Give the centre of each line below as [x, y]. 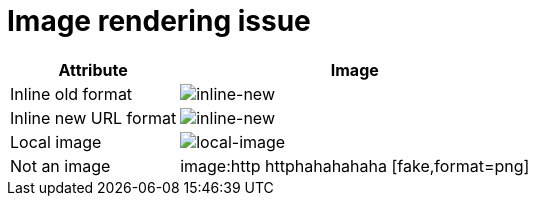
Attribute [93, 69]
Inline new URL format [93, 117]
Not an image [60, 165]
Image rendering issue [159, 21]
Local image [56, 141]
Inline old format [71, 93]
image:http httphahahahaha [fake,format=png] [355, 165]
